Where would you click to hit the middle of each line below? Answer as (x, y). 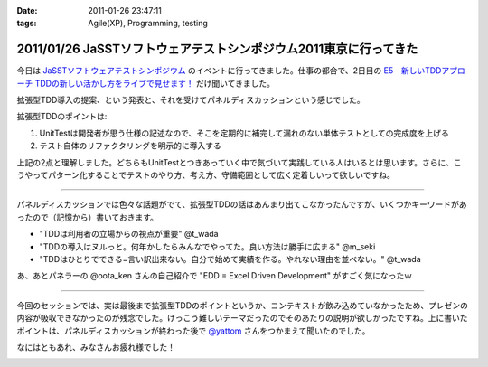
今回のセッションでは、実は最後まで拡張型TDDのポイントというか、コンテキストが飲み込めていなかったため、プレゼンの (243, 305)
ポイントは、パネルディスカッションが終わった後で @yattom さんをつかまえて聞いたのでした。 (193, 331)
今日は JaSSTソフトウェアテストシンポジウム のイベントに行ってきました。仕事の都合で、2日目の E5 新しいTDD (229, 71)
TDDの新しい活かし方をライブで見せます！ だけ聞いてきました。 (155, 83)
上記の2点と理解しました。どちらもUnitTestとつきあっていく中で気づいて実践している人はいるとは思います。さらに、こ (239, 162)
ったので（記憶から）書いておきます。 (87, 217)
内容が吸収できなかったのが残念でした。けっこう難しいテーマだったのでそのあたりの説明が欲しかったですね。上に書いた (242, 318)
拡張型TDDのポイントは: (62, 117)
